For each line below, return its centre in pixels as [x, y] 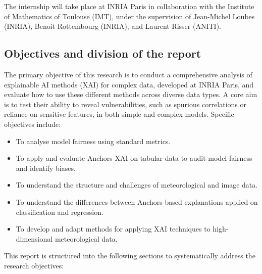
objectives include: [33, 124]
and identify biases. [46, 168]
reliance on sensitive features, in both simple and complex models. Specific [119, 114]
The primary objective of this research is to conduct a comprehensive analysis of [128, 74]
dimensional [34, 238]
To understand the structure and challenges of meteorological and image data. [137, 185]
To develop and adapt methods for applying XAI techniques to [113, 229]
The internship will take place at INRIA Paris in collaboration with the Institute [129, 6]
